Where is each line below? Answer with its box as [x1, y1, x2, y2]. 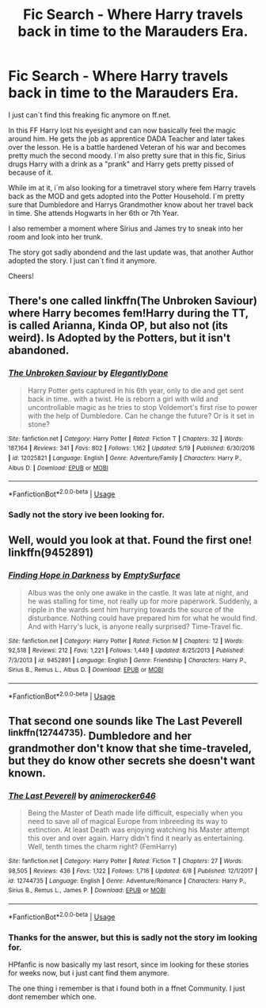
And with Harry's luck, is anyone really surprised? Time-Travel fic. [27, 621, 243, 631]
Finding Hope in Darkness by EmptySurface [8, 569, 180, 581]
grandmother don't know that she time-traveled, [8, 742, 252, 755]
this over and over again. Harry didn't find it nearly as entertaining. [27, 834, 245, 843]
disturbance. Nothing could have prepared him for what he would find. [27, 613, 257, 623]
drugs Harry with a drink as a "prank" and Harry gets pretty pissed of [8, 159, 234, 168]
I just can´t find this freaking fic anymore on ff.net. [8, 109, 172, 120]
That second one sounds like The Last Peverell [8, 715, 243, 728]
